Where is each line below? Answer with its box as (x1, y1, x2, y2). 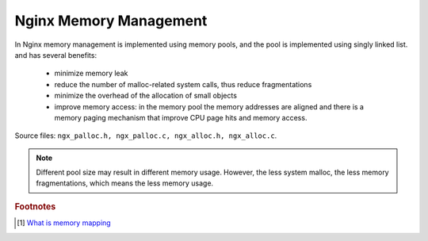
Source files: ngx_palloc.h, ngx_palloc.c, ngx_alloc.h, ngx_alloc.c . (14, 131, 277, 140)
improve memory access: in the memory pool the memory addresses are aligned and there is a (54, 101, 365, 111)
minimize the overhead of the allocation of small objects (54, 91, 238, 101)
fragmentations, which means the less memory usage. (36, 178, 214, 188)
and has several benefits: (14, 50, 97, 59)
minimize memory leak (54, 68, 128, 78)
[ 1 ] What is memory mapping (17, 218, 111, 228)
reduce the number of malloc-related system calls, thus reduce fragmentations (54, 79, 312, 89)
